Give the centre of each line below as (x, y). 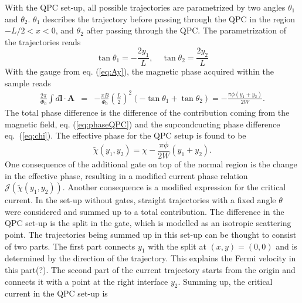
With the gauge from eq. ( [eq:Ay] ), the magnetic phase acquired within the (140, 71)
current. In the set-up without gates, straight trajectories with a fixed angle (140, 200)
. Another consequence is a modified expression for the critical (174, 187)
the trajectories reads (43, 41)
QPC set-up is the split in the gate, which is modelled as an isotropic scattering (148, 223)
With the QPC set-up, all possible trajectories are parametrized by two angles (145, 7)
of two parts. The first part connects (70, 246)
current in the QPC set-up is (56, 293)
